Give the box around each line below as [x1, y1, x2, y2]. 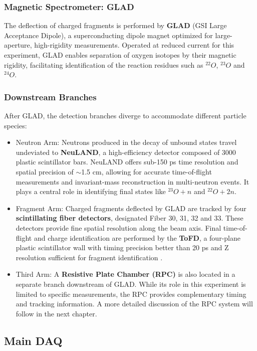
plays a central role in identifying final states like [16, 186, 166, 197]
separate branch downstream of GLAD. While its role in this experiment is [16, 278, 246, 289]
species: [4, 120, 27, 130]
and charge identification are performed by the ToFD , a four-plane [34, 232, 240, 243]
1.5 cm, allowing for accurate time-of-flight [81, 166, 212, 177]
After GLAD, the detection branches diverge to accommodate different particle [4, 110, 246, 120]
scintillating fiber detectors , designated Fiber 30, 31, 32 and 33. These [16, 213, 243, 223]
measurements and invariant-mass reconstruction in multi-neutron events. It [16, 176, 249, 187]
